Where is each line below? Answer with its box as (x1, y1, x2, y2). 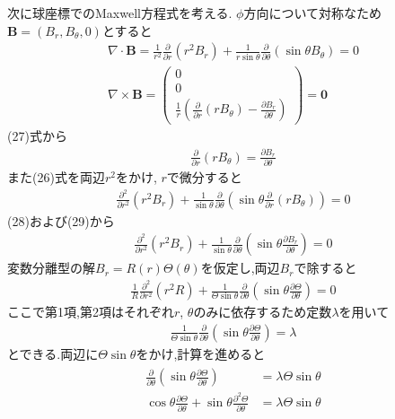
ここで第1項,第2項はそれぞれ (7, 302, 174, 321)
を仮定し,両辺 (200, 258, 280, 277)
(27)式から (7, 127, 67, 145)
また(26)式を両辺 (7, 168, 105, 187)
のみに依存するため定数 (193, 302, 332, 321)
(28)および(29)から (7, 211, 115, 230)
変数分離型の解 (7, 258, 95, 277)
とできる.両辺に (7, 344, 99, 362)
